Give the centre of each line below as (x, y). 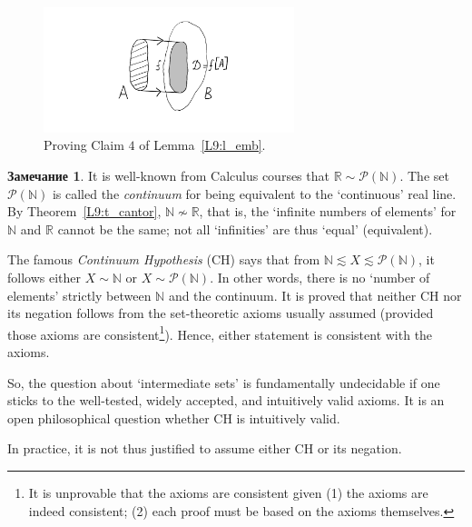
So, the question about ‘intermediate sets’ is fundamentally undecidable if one (224, 382)
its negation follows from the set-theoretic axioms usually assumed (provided (221, 313)
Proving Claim (84, 145)
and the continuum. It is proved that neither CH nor (315, 295)
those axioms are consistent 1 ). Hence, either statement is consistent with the (220, 333)
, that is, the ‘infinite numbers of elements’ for (328, 211)
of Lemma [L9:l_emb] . (202, 145)
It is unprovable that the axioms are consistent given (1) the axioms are (228, 492)
